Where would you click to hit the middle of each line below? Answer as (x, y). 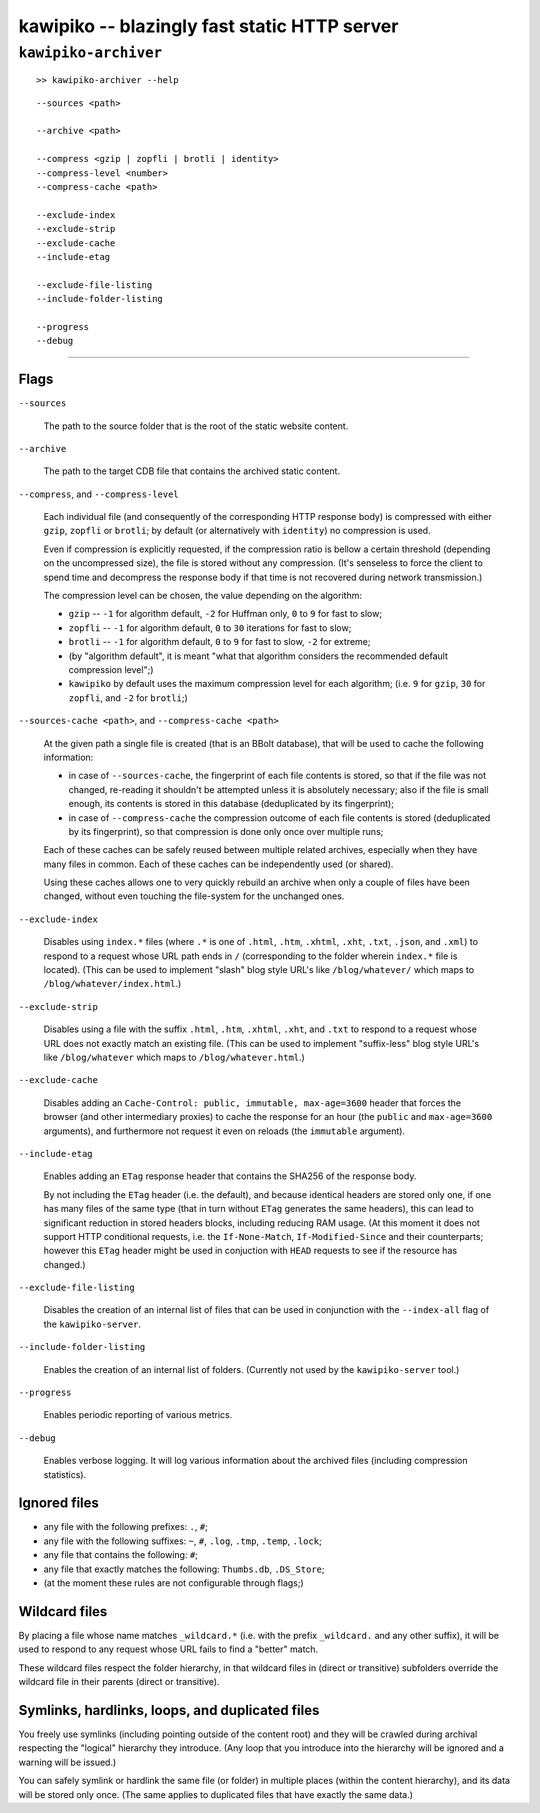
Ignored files (59, 1503)
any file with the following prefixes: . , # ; (126, 1527)
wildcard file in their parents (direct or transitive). (119, 1682)
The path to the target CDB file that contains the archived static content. (191, 471)
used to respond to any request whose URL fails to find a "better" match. (168, 1649)
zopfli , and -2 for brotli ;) (128, 697)
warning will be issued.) (67, 1762)
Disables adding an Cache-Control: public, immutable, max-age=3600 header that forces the (252, 1102)
